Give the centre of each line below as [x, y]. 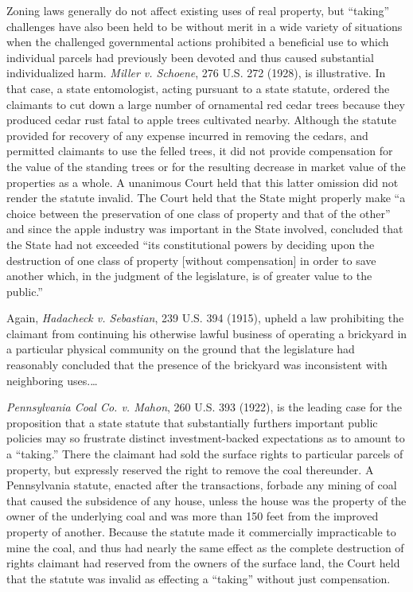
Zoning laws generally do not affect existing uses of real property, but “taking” [198, 10]
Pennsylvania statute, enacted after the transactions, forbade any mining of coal [202, 485]
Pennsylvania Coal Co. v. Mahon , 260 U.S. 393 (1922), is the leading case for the [205, 407]
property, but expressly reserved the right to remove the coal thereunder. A [190, 469]
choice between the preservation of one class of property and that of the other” [199, 213]
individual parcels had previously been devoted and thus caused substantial [190, 57]
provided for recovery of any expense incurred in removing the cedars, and [187, 135]
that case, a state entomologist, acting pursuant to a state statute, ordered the [198, 88]
